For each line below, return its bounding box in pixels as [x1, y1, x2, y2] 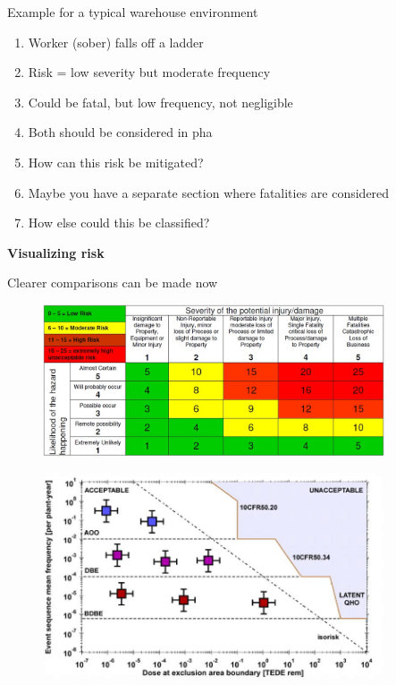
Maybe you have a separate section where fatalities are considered [28, 183, 390, 201]
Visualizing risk [7, 243, 105, 261]
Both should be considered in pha [28, 123, 213, 141]
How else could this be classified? [28, 213, 210, 232]
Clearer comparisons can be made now [7, 273, 218, 292]
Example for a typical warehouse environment [7, 3, 258, 21]
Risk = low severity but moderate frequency [28, 63, 271, 81]
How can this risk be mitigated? [28, 152, 204, 171]
